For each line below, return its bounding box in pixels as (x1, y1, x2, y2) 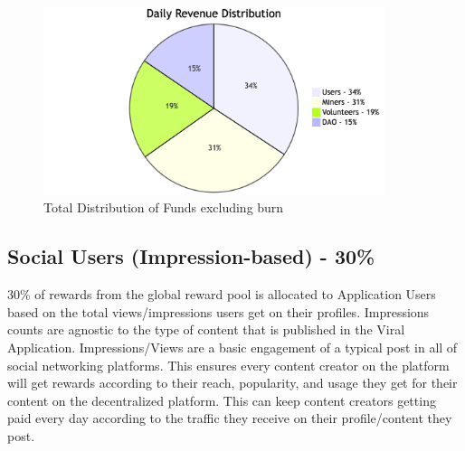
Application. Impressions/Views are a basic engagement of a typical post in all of (7, 337, 458, 356)
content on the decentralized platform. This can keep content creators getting (7, 390, 436, 409)
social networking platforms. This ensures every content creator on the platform (7, 355, 450, 374)
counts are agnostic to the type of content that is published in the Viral (7, 320, 405, 339)
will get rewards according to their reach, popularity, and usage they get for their (7, 373, 458, 392)
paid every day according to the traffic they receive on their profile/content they (7, 409, 452, 428)
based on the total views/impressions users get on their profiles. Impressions (7, 302, 430, 321)
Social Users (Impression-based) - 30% (7, 242, 375, 270)
